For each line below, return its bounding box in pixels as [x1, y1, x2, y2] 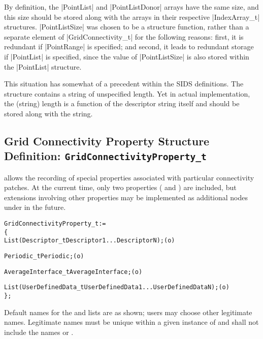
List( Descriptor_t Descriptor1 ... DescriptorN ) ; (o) [4, 237, 175, 244]
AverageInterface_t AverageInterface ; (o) [4, 268, 143, 275]
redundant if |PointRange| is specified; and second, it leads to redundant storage [4, 41, 254, 52]
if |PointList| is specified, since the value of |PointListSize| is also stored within [4, 51, 249, 61]
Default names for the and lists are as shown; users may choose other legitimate [4, 306, 252, 317]
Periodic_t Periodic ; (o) [4, 253, 84, 260]
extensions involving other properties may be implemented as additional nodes [4, 192, 248, 202]
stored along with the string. [4, 108, 93, 118]
